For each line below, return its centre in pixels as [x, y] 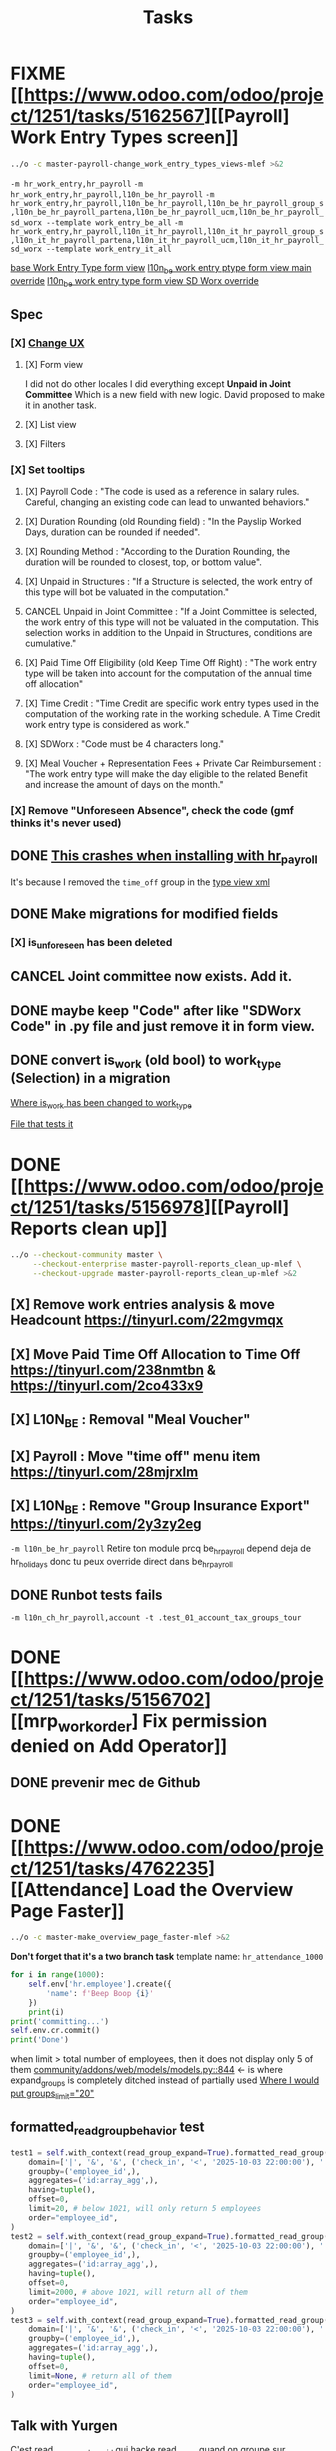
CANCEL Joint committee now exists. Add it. [151, 976]
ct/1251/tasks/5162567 [107, 116]
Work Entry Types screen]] [124, 137]
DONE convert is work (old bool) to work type [146, 1061]
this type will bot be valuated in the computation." [127, 592]
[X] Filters [45, 444]
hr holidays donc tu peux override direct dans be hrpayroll [121, 1562]
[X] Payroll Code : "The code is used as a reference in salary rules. [162, 492]
